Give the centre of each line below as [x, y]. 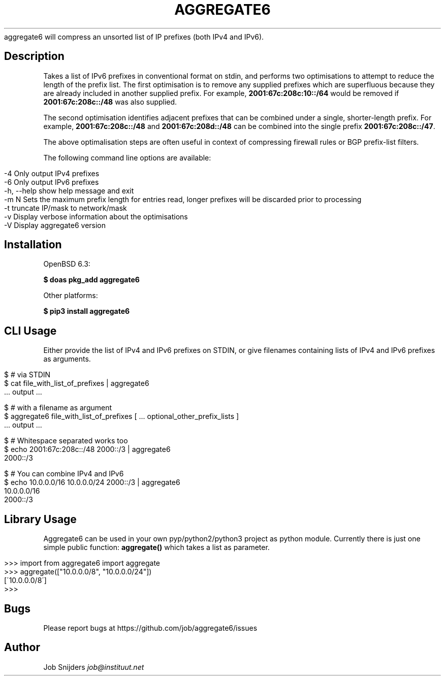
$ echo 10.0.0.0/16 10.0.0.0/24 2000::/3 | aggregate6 [92, 482]
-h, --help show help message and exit [69, 190]
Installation [33, 245]
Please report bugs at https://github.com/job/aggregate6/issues [150, 628]
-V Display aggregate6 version [55, 225]
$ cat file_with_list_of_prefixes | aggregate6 [77, 383]
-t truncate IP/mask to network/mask [66, 208]
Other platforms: [71, 296]
